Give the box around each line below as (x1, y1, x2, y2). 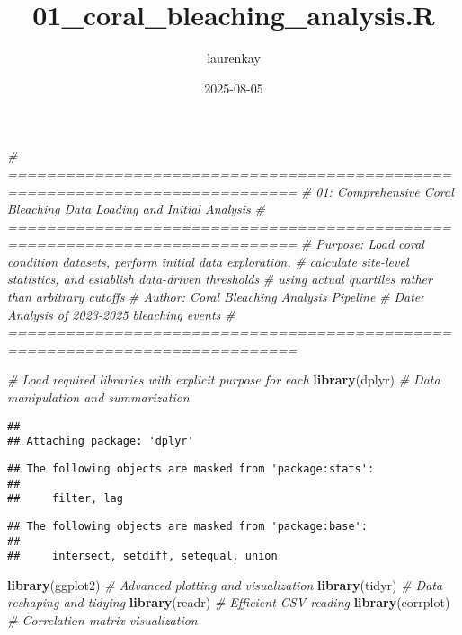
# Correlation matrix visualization (7, 611, 198, 630)
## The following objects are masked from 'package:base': (7, 519, 368, 533)
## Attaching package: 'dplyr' (7, 435, 194, 448)
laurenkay (207, 49, 261, 67)
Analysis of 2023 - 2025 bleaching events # (7, 304, 235, 323)
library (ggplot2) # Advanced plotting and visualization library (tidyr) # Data (7, 575, 443, 594)
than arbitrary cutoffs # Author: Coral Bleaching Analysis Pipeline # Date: (7, 287, 424, 306)
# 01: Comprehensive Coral (300, 181, 454, 200)
